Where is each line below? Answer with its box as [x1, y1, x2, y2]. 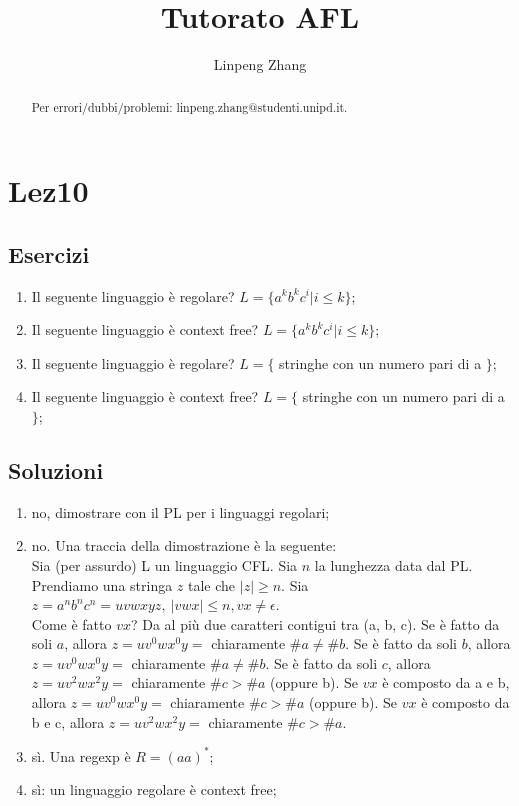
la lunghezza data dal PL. [314, 554, 473, 575]
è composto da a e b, [382, 672, 510, 693]
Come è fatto [31, 613, 112, 634]
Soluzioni [8, 454, 104, 485]
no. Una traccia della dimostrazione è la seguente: [31, 535, 337, 556]
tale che [188, 574, 236, 595]
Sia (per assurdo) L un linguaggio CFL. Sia [31, 554, 298, 575]
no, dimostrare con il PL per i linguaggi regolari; [31, 501, 330, 522]
